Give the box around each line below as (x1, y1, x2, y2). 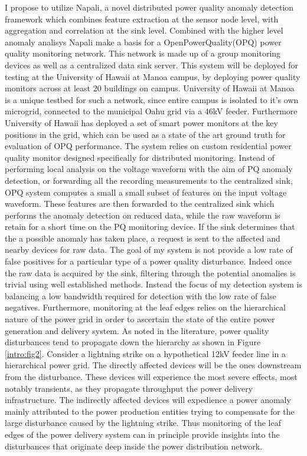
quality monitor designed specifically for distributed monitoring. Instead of (5, 151, 275, 163)
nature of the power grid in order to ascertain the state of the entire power (5, 313, 275, 325)
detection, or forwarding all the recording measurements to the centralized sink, (5, 174, 293, 186)
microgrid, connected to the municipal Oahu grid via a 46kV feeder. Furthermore (5, 105, 298, 117)
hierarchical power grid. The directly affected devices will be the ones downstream (5, 359, 302, 371)
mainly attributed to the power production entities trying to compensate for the (5, 405, 295, 417)
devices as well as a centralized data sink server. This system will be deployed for (5, 58, 298, 71)
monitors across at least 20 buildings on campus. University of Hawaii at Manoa (5, 82, 295, 94)
